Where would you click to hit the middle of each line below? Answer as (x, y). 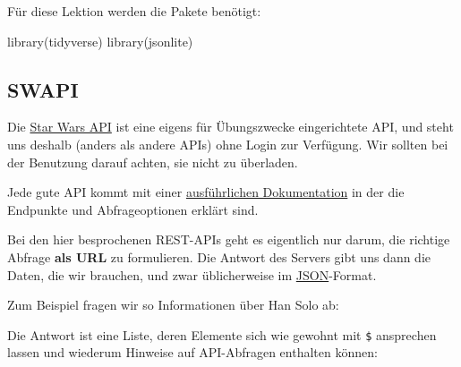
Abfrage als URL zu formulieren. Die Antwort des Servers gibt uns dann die (219, 256)
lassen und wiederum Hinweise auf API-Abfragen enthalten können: (192, 352)
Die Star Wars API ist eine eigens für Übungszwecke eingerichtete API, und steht (230, 127)
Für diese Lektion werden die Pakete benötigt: (134, 11)
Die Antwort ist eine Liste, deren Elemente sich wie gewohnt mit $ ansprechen (222, 334)
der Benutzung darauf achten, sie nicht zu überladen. (153, 162)
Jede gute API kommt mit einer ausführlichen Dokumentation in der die (206, 192)
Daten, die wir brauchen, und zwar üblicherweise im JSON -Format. (192, 274)
